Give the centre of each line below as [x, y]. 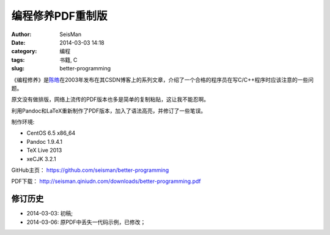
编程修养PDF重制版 [59, 16]
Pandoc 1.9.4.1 [45, 141]
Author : [21, 34]
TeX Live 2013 [44, 151]
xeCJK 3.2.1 [41, 159]
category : [24, 51]
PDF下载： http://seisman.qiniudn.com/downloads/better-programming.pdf [106, 181]
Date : [18, 42]
